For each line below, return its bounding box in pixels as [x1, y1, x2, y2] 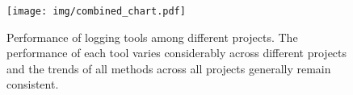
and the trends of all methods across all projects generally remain [6, 60, 331, 76]
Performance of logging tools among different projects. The [6, 28, 298, 45]
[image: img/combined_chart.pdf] [6, 6, 186, 17]
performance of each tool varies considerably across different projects [6, 44, 347, 61]
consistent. [6, 76, 59, 93]
